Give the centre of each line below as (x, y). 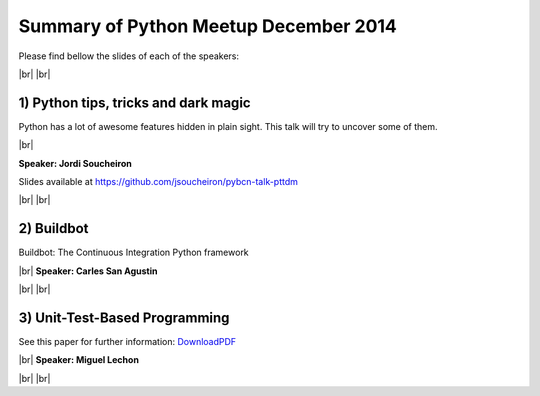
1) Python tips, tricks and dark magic (134, 102)
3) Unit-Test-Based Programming (124, 317)
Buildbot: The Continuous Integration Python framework (133, 252)
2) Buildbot (53, 228)
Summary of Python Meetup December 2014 (207, 26)
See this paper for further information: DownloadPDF (127, 341)
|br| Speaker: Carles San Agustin (88, 271)
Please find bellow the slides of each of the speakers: (129, 56)
